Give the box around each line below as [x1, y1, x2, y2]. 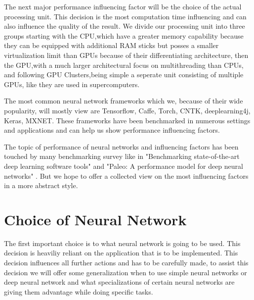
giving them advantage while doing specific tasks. [4, 286, 153, 297]
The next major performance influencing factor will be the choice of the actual [4, 1, 242, 11]
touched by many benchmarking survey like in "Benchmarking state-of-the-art [4, 151, 240, 161]
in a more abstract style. [4, 180, 78, 191]
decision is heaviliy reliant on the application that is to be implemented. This [4, 248, 238, 258]
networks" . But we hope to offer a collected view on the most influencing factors [4, 170, 249, 181]
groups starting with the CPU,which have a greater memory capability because [4, 30, 244, 41]
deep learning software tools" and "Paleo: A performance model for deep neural [4, 160, 243, 171]
